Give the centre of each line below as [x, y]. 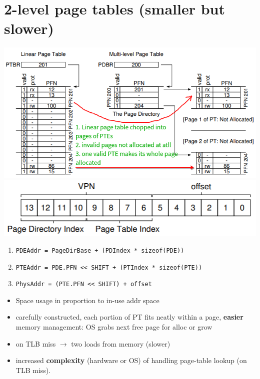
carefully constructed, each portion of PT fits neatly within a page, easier [129, 317]
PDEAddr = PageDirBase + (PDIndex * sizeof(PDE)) [100, 250]
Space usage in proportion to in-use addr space [87, 300]
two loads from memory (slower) [121, 343]
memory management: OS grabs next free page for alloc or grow [114, 327]
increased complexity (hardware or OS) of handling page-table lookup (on [131, 360]
